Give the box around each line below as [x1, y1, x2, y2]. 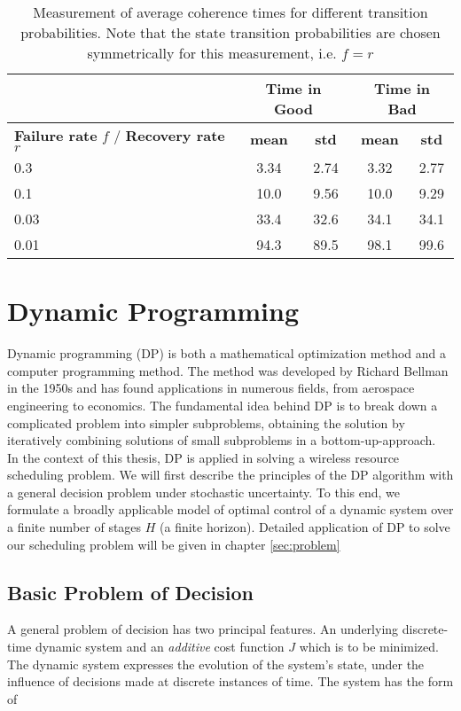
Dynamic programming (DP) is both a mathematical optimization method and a [7, 344, 447, 363]
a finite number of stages [7, 518, 142, 536]
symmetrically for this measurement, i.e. [87, 43, 337, 63]
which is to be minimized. [299, 637, 439, 656]
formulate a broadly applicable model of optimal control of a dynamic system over [7, 500, 454, 519]
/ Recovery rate [113, 125, 225, 145]
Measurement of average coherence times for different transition [33, 2, 428, 22]
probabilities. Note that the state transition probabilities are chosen [20, 22, 441, 43]
